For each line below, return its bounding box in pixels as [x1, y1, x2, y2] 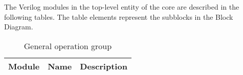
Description [80, 60, 127, 72]
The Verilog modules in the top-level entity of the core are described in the [4, 2, 239, 12]
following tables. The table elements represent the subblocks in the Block [4, 11, 233, 22]
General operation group [24, 40, 112, 52]
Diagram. [4, 21, 33, 32]
